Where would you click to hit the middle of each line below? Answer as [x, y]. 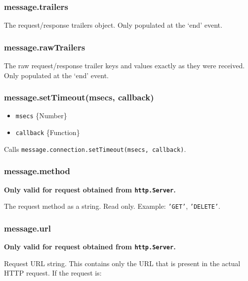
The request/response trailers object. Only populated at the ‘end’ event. [113, 25]
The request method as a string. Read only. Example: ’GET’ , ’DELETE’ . [112, 206]
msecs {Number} [41, 116]
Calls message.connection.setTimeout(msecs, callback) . [95, 149]
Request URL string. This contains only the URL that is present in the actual [122, 263]
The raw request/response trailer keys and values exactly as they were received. [124, 66]
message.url [27, 228]
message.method [37, 171]
